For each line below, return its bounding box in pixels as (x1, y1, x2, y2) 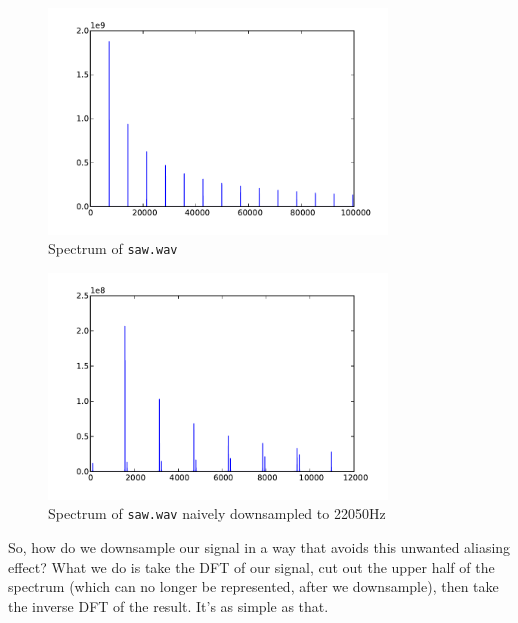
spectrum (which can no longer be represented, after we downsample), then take (8, 576, 499, 597)
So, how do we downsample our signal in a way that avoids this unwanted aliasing (8, 537, 511, 558)
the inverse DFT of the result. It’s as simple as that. (8, 595, 329, 616)
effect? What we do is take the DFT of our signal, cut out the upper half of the (8, 556, 495, 577)
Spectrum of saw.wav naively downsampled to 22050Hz (48, 503, 386, 524)
